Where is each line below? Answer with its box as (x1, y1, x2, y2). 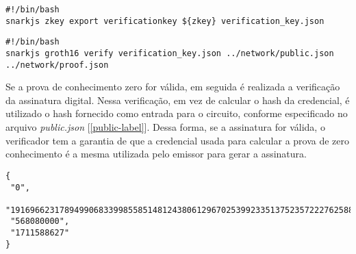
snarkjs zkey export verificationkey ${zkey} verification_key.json (5, 16, 325, 26)
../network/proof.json (5, 60, 109, 70)
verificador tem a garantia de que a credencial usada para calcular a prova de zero (5, 133, 350, 147)
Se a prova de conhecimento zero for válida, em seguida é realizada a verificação (5, 79, 340, 94)
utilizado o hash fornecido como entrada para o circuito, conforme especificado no (5, 106, 348, 120)
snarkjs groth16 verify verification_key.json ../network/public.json (5, 48, 334, 58)
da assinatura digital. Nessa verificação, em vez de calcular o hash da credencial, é (5, 92, 350, 107)
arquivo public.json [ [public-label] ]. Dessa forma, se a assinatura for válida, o (5, 120, 325, 134)
